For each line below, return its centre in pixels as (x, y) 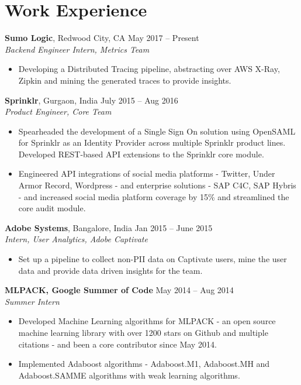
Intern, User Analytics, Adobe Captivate (76, 239)
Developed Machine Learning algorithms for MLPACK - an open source (147, 321)
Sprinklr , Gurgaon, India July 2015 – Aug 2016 (91, 100)
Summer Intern (32, 301)
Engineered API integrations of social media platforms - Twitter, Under (147, 173)
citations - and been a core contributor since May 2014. (117, 344)
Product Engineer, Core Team (58, 111)
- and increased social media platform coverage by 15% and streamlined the (154, 196)
